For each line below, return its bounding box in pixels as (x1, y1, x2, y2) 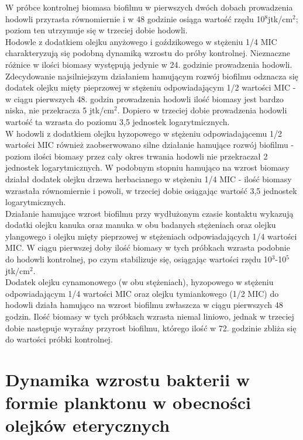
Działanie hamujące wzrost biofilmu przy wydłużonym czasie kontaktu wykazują (5, 207, 294, 219)
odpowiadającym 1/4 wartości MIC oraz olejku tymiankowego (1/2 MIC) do (5, 287, 279, 299)
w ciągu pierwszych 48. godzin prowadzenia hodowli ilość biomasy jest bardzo (5, 92, 284, 105)
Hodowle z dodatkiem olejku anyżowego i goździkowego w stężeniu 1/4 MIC (5, 35, 277, 47)
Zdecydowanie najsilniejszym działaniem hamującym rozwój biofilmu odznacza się (5, 70, 298, 82)
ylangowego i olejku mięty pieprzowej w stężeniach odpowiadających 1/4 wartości (5, 230, 297, 242)
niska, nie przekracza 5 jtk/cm (5, 104, 115, 116)
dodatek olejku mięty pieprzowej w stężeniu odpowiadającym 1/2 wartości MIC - (5, 81, 296, 93)
